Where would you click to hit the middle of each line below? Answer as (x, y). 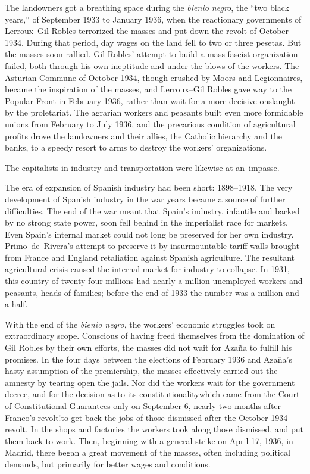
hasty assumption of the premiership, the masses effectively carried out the (141, 371)
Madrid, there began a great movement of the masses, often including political (148, 452)
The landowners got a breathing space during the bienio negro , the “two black (147, 7)
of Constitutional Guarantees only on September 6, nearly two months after (143, 406)
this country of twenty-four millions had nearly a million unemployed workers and (154, 281)
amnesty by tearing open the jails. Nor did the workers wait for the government (150, 382)
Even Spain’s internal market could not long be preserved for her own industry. (149, 234)
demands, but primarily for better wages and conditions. (108, 464)
